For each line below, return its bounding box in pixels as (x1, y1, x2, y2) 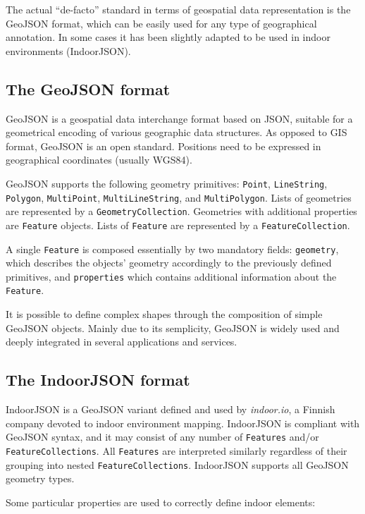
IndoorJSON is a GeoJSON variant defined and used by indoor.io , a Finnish (6, 402, 335, 417)
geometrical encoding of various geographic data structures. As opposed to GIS (6, 125, 347, 140)
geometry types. (6, 471, 75, 486)
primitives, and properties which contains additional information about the (6, 269, 337, 283)
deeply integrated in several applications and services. (6, 334, 237, 349)
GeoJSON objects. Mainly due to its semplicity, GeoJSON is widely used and (6, 320, 340, 335)
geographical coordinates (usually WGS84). (6, 152, 192, 167)
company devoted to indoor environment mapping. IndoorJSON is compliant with (6, 415, 360, 430)
